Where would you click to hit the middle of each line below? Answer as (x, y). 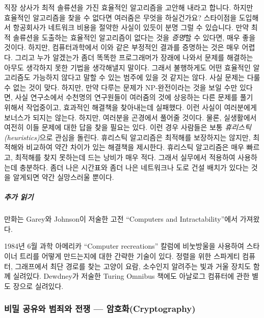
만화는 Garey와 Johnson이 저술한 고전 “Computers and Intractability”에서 (121, 219)
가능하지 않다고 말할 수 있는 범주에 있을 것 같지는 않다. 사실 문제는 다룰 (147, 77)
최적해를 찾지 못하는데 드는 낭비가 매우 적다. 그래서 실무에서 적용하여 (125, 157)
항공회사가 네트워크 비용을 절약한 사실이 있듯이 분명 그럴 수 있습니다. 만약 (131, 27)
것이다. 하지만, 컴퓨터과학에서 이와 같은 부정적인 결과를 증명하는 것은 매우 (122, 47)
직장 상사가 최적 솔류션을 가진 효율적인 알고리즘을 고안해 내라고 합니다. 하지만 (129, 7)
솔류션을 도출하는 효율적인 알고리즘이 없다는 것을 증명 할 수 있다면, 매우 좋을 (134, 37)
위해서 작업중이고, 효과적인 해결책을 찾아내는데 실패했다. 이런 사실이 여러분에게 (130, 107)
